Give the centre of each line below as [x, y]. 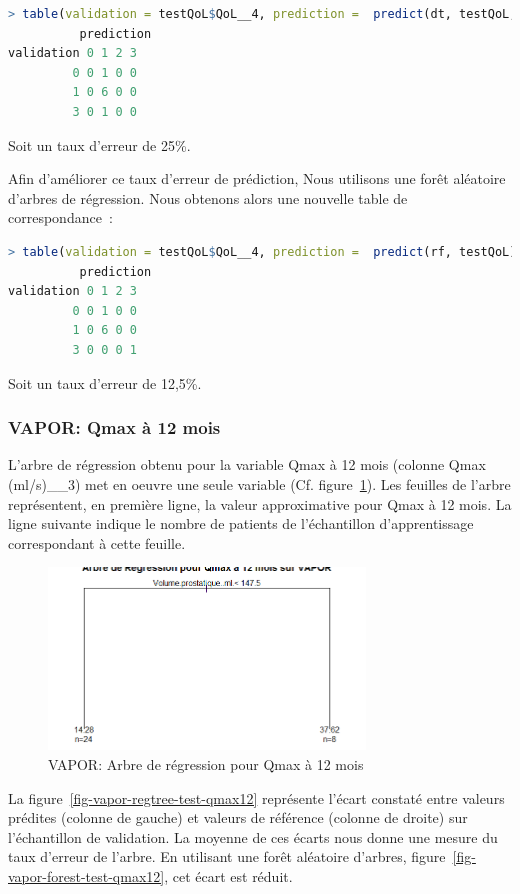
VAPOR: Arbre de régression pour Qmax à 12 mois [206, 764]
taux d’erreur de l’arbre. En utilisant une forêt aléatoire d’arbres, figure [227, 856]
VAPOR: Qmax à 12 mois [114, 427]
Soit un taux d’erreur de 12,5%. [105, 382]
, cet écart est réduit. [228, 875]
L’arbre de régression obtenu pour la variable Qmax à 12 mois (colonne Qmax [247, 464]
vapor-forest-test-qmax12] [86, 875]
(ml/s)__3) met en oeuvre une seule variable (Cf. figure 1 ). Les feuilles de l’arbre [259, 483]
